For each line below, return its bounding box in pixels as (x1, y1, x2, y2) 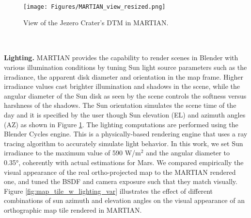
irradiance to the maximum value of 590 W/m (4, 148, 141, 158)
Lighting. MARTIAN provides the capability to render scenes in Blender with (4, 52, 238, 63)
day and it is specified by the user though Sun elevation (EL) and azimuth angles (4, 110, 246, 119)
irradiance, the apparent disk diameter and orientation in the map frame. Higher (4, 71, 243, 82)
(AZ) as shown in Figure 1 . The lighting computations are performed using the (4, 119, 238, 129)
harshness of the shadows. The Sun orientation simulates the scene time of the (4, 100, 236, 110)
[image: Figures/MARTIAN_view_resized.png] (23, 3, 166, 10)
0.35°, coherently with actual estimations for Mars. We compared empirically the (4, 157, 244, 167)
